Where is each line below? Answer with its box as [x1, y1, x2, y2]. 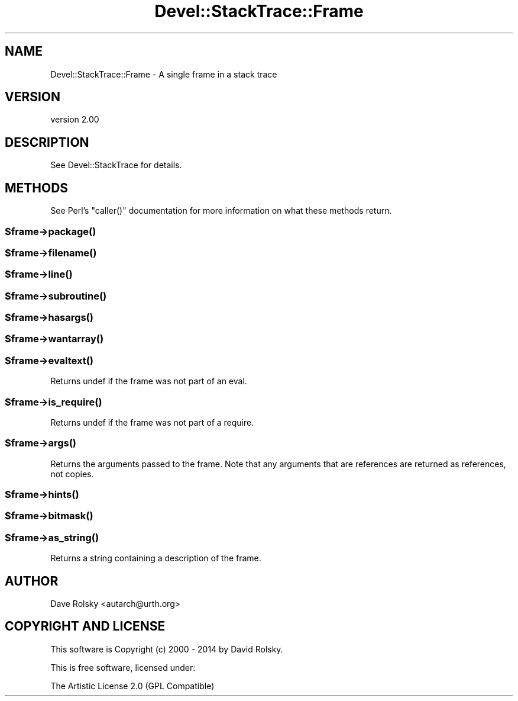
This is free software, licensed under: [50, 662, 196, 673]
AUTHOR [5, 573, 59, 589]
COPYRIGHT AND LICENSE [5, 619, 166, 634]
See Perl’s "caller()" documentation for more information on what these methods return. [50, 205, 392, 216]
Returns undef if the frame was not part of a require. [50, 417, 254, 427]
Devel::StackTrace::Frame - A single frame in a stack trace [50, 69, 277, 79]
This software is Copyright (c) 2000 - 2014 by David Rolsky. [50, 644, 283, 654]
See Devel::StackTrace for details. [50, 160, 182, 171]
